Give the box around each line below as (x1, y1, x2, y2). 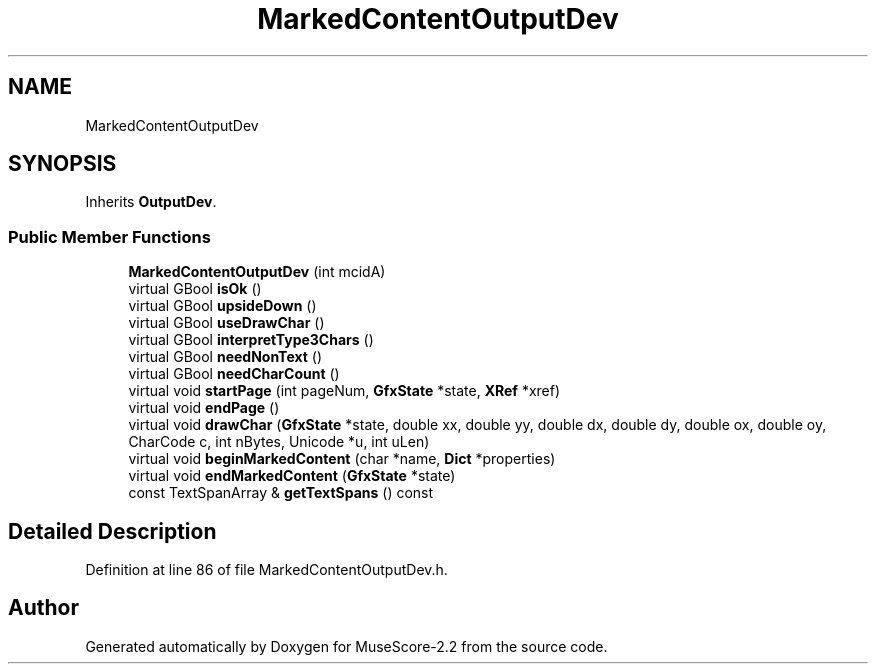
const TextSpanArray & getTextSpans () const (128, 484, 434, 502)
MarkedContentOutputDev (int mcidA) (128, 263, 386, 281)
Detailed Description (8, 518, 217, 544)
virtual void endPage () (128, 399, 280, 417)
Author (8, 595, 79, 621)
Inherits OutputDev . (85, 193, 217, 211)
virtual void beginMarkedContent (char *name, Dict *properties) (128, 450, 556, 468)
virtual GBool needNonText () (128, 348, 323, 366)
